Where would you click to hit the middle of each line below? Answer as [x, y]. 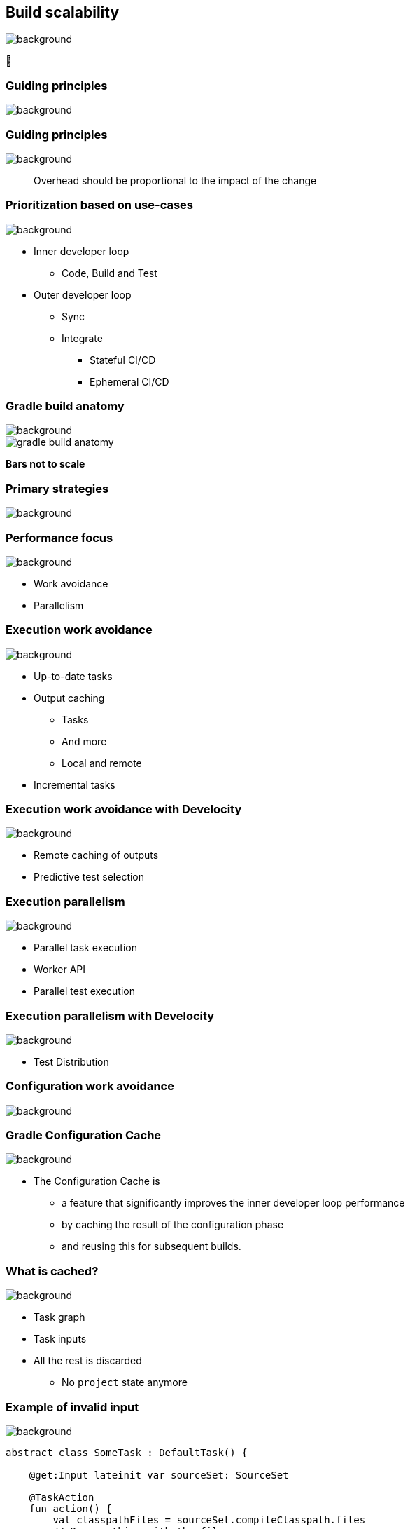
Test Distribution [71, 1061]
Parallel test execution [84, 991]
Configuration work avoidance [90, 1086]
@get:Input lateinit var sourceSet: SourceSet [159, 1475]
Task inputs [60, 1339]
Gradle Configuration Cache [84, 1135]
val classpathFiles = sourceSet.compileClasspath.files [209, 1520]
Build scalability [63, 12]
